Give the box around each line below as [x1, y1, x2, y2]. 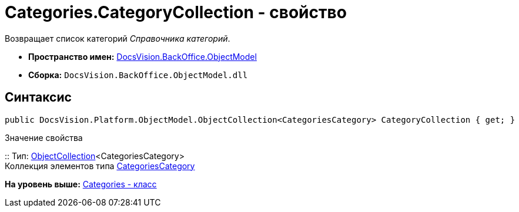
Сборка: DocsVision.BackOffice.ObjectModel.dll [28, 69, 248, 80]
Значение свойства [5, 132, 83, 143]
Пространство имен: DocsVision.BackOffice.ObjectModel [28, 51, 257, 62]
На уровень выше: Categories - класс [5, 179, 157, 189]
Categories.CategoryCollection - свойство [5, 2, 347, 22]
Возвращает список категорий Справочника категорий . [5, 33, 230, 43]
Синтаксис [5, 90, 72, 105]
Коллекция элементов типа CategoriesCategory [5, 160, 195, 171]
